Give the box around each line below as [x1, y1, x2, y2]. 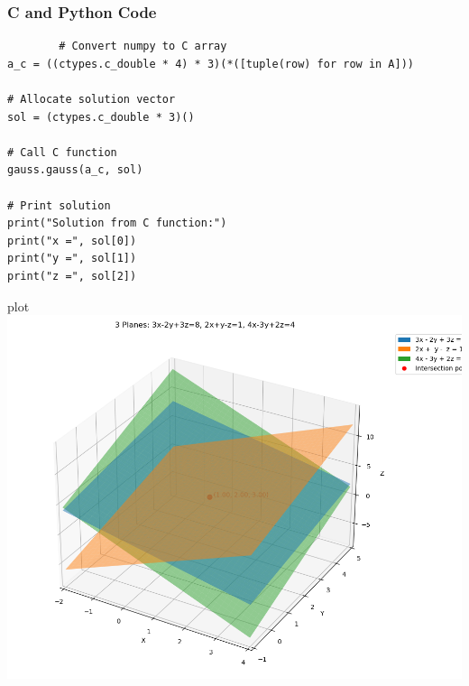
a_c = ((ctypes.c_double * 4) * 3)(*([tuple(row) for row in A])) [7, 57, 415, 70]
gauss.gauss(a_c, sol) [7, 163, 143, 177]
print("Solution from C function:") [7, 217, 227, 230]
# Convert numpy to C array [59, 40, 227, 53]
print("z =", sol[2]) [7, 269, 137, 283]
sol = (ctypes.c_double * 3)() [7, 110, 195, 124]
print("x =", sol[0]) [7, 234, 137, 247]
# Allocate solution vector [7, 93, 176, 106]
